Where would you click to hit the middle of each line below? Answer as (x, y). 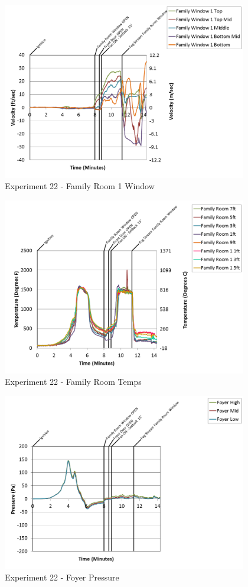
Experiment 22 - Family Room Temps (73, 382)
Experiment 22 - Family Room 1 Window (80, 186)
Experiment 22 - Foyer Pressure (62, 577)
